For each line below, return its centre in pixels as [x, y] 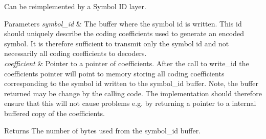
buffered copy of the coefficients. [54, 113]
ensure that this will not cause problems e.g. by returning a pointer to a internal [130, 103]
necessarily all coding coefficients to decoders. [75, 53]
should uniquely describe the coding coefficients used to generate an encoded [124, 33]
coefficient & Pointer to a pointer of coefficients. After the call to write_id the [127, 63]
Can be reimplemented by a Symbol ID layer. [75, 6]
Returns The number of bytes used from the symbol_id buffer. [103, 130]
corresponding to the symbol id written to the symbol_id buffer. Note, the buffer [131, 83]
